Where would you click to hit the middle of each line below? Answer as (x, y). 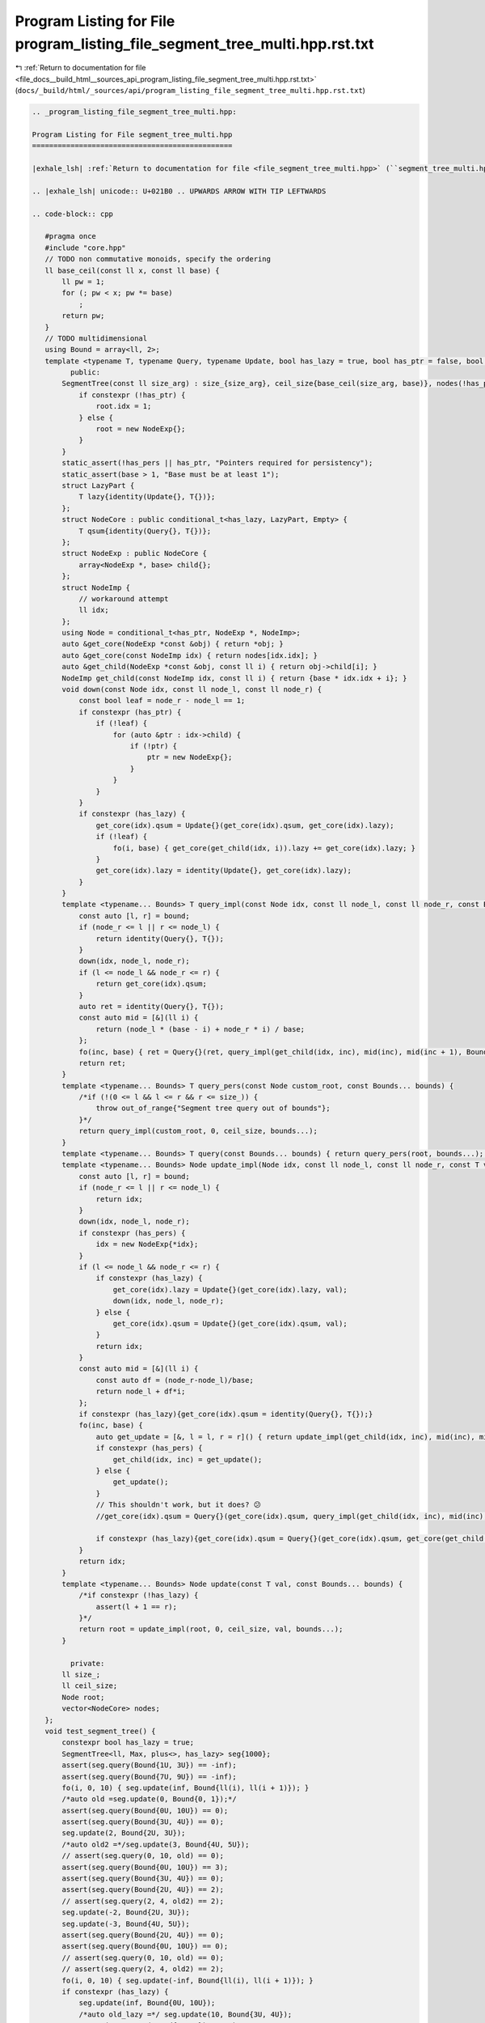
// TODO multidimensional (96, 338)
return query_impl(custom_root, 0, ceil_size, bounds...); (198, 1131)
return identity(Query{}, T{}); (160, 938)
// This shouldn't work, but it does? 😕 (179, 1505)
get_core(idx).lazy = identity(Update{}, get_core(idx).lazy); (224, 871)
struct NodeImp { (96, 587)
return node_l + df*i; (141, 1391)
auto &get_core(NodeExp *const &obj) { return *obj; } (173, 644)
